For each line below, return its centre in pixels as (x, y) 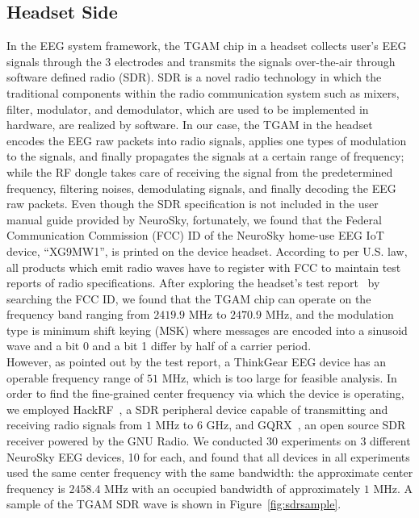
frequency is (36, 488)
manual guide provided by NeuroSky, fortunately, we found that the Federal (194, 219)
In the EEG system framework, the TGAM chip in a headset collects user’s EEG (207, 46)
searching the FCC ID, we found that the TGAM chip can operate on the (189, 298)
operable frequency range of (75, 377)
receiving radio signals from (75, 425)
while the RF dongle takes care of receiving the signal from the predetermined (200, 171)
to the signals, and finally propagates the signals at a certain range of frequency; (205, 156)
